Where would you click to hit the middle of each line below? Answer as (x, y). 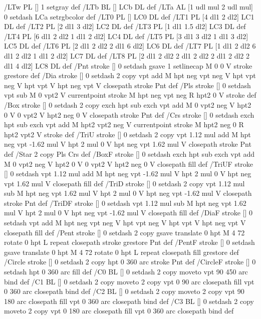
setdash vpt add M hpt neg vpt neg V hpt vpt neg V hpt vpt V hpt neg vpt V (125, 223)
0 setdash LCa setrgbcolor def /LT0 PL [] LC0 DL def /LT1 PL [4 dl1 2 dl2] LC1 (129, 16)
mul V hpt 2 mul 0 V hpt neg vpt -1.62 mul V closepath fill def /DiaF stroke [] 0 (128, 213)
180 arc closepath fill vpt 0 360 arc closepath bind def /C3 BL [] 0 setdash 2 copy (129, 301)
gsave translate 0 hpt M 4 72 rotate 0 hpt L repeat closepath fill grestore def (121, 252)
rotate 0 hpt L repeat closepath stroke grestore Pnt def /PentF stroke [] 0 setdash (129, 242)
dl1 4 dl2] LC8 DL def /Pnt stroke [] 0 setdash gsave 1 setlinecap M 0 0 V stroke (128, 65)
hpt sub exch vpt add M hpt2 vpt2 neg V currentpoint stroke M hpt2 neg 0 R (124, 124)
